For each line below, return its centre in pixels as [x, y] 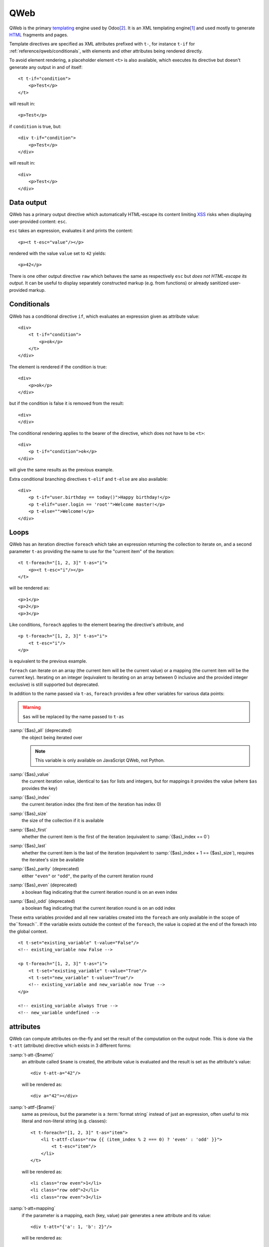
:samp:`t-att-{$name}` [32, 1054]
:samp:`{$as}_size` [28, 814]
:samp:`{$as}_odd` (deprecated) [42, 901]
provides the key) [40, 788]
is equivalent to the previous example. [48, 661]
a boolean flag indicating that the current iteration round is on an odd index [99, 908]
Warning [32, 707]
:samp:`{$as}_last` [28, 846]
